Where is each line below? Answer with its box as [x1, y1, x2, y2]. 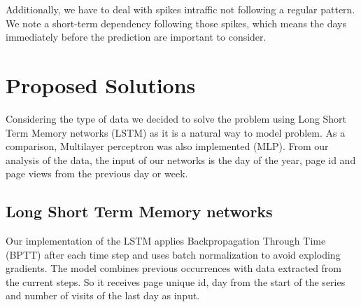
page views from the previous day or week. [6, 166, 188, 181]
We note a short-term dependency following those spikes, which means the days [6, 15, 347, 30]
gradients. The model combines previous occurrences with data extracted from [6, 261, 342, 275]
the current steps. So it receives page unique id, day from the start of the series [6, 274, 346, 289]
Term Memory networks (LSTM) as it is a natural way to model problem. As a [6, 125, 346, 139]
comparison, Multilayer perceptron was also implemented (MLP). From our [6, 139, 329, 153]
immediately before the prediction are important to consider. [6, 29, 267, 44]
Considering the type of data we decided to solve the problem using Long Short [6, 111, 347, 125]
